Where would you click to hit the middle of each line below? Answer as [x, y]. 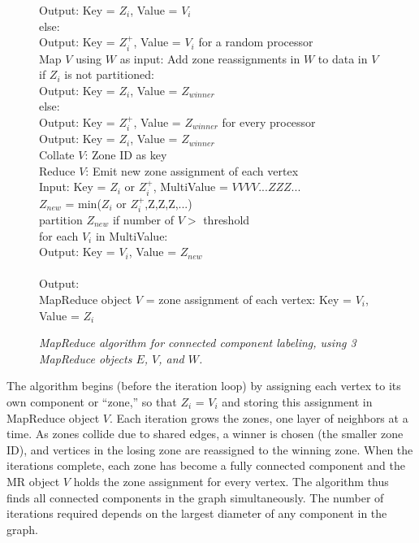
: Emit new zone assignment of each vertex [192, 170]
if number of [143, 220]
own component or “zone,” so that [92, 401]
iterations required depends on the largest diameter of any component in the [197, 513]
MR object [33, 481]
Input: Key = [73, 187]
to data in [343, 58]
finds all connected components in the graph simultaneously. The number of [195, 497]
